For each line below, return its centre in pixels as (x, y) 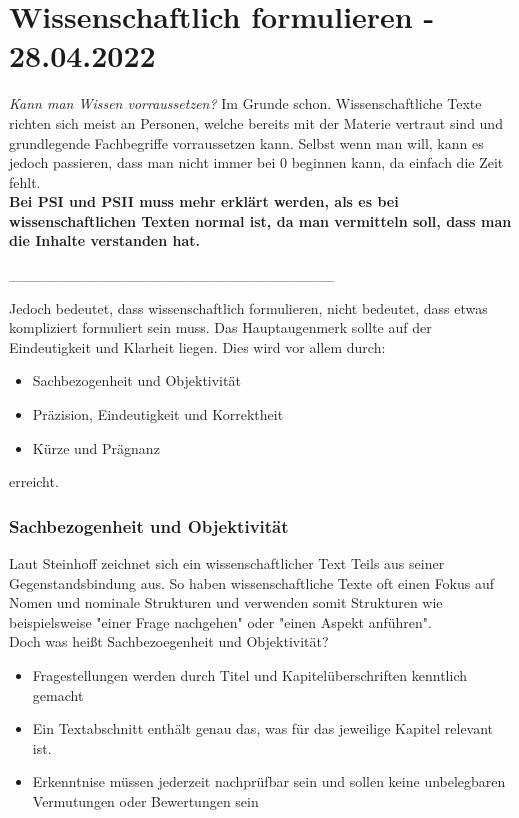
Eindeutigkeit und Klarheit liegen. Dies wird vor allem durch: (197, 346)
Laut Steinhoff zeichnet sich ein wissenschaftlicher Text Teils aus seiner (227, 563)
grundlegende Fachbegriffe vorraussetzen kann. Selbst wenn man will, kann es (246, 142)
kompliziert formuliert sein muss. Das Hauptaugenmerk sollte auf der (220, 327)
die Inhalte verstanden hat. (105, 240)
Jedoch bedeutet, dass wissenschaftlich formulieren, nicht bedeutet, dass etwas (248, 307)
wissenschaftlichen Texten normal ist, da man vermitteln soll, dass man (260, 220)
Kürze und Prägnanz (96, 447)
